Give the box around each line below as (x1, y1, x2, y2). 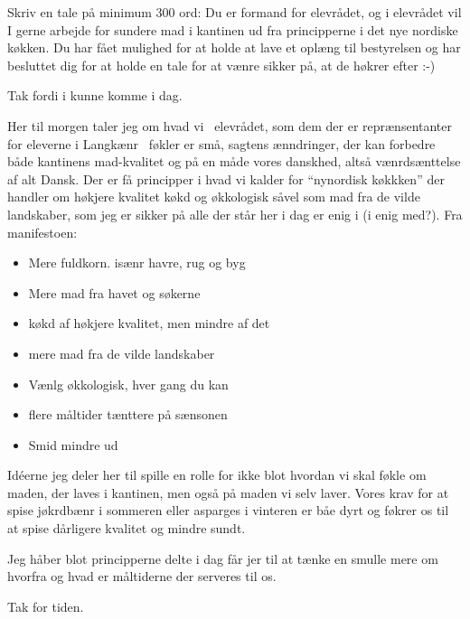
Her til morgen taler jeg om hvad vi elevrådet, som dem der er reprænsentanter (7, 116, 453, 135)
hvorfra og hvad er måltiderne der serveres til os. (7, 567, 277, 586)
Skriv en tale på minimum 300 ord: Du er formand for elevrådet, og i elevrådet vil (7, 3, 462, 21)
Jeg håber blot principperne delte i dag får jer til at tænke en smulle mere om (7, 549, 438, 567)
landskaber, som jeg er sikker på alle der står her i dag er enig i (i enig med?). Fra (7, 204, 463, 223)
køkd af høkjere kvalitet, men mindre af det (28, 314, 270, 333)
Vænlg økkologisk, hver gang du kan (28, 374, 229, 393)
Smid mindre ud (28, 435, 118, 454)
